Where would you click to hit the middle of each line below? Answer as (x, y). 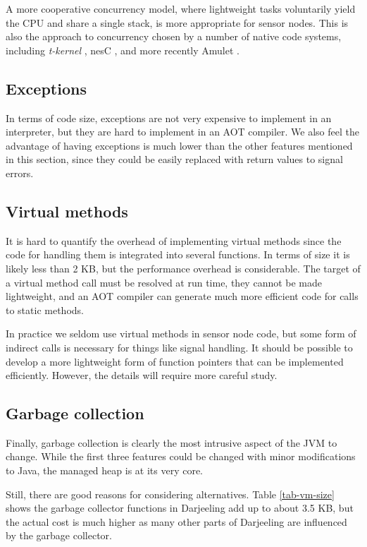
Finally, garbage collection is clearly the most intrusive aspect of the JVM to (172, 442)
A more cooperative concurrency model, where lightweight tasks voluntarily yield (181, 8)
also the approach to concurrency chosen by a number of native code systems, (174, 36)
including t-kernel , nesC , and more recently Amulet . (123, 50)
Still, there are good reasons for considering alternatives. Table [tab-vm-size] (170, 494)
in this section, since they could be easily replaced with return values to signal (174, 159)
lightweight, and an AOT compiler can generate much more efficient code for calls (182, 296)
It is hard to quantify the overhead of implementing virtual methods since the (174, 240)
